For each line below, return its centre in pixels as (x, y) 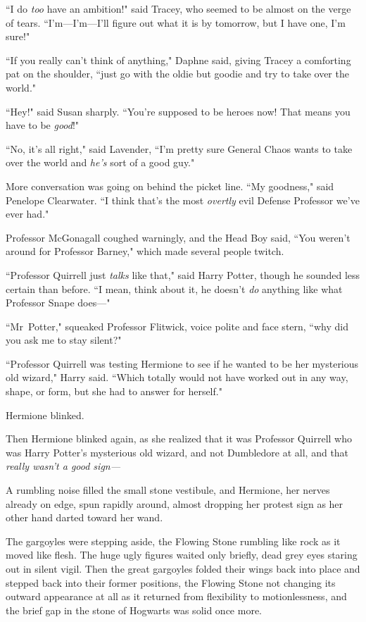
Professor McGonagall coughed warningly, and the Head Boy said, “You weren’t (178, 237)
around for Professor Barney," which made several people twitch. (145, 251)
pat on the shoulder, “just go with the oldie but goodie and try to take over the (177, 74)
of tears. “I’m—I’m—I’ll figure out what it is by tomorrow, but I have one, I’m (176, 22)
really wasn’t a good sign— (63, 466)
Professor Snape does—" (58, 303)
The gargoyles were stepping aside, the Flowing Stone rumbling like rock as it (173, 541)
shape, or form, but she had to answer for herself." (114, 391)
